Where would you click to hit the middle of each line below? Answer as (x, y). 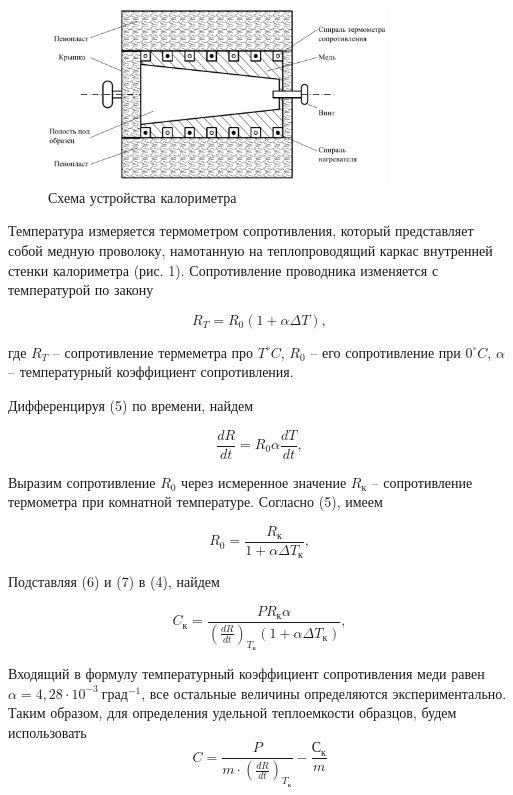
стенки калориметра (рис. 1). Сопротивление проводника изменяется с (223, 269)
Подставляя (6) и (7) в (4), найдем (114, 581)
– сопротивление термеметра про (153, 351)
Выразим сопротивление (82, 481)
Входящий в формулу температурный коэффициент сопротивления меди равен (246, 673)
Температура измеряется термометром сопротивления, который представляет (241, 230)
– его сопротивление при (385, 351)
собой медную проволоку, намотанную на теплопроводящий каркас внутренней (250, 250)
